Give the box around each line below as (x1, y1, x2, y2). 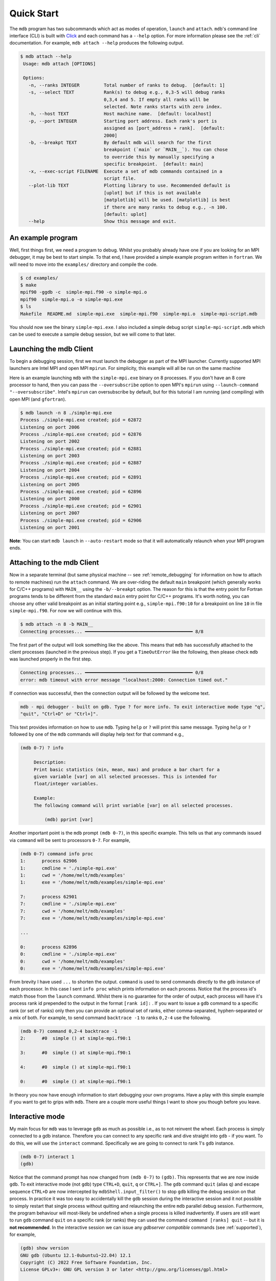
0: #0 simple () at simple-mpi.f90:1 (20, 1079, 131, 1084)
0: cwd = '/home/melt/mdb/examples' (20, 958, 126, 964)
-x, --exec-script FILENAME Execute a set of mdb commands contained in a (28, 168, 222, 174)
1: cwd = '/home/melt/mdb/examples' (20, 872, 126, 878)
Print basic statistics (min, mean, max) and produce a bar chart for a (33, 767, 220, 772)
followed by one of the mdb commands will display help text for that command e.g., (9, 731, 184, 737)
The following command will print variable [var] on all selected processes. (33, 802, 234, 808)
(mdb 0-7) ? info (20, 745, 64, 751)
